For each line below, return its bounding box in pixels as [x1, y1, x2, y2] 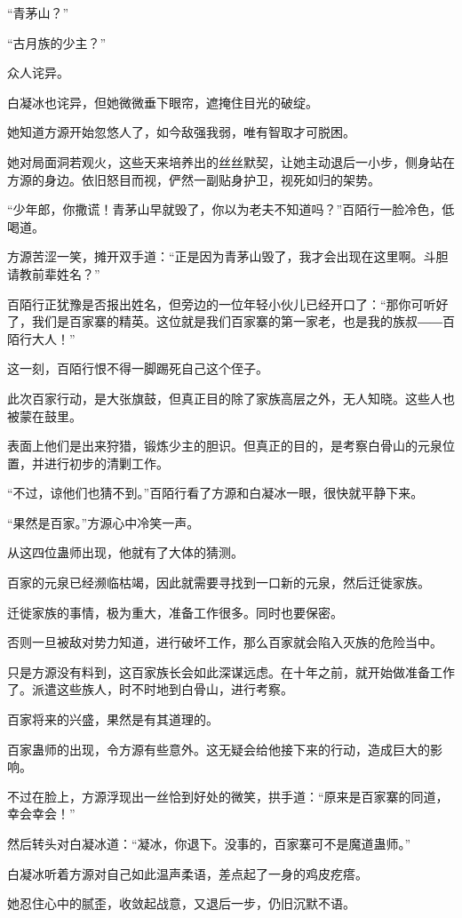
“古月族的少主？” [7, 33, 107, 52]
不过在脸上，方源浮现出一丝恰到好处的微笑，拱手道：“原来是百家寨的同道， [7, 786, 449, 805]
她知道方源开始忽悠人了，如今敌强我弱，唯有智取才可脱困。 [7, 123, 355, 141]
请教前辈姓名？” [7, 264, 100, 283]
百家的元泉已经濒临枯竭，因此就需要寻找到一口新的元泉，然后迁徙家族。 [7, 573, 430, 592]
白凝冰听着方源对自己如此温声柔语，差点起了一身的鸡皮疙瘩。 [7, 864, 368, 882]
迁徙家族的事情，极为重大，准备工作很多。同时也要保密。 [7, 603, 343, 621]
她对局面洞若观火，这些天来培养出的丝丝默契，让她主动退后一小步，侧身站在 [7, 152, 455, 171]
